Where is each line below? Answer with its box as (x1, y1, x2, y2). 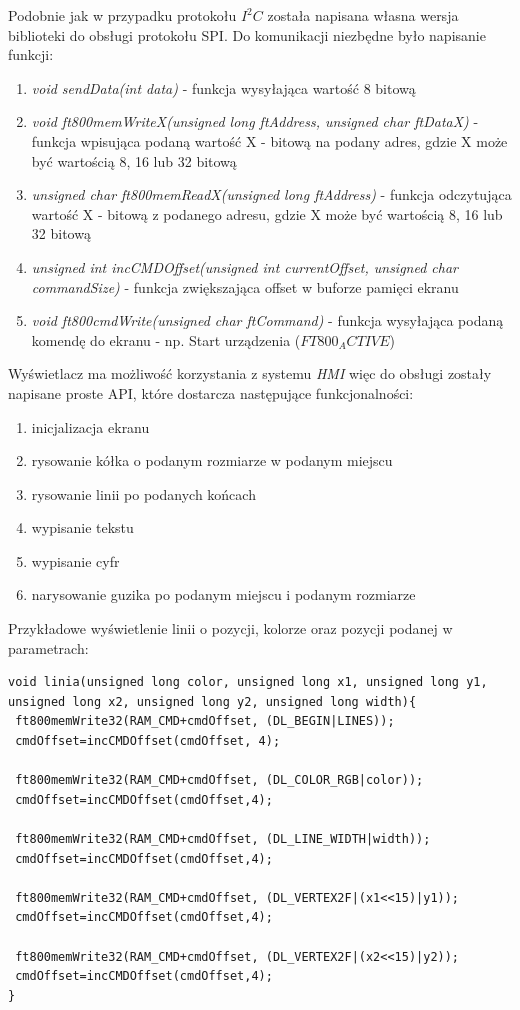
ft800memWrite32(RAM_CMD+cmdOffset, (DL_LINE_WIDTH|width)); (15, 832, 431, 846)
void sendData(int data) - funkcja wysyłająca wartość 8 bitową (31, 77, 416, 98)
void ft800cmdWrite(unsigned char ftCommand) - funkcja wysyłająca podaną (31, 310, 504, 331)
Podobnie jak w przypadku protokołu (8, 5, 237, 25)
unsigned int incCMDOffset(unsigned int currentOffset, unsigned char (31, 256, 459, 277)
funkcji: (8, 44, 54, 65)
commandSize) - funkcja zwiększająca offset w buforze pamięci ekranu (31, 276, 459, 297)
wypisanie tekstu (31, 517, 134, 538)
